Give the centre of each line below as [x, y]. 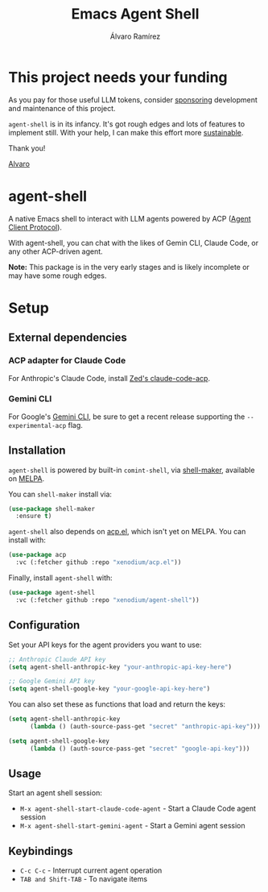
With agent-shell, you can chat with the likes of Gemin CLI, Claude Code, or [134, 243]
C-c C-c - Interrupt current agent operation [91, 870]
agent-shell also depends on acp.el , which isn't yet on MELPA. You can [127, 532]
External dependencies [68, 338]
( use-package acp [37, 555]
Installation [37, 451]
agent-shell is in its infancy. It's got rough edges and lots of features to [127, 124]
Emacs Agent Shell [135, 14]
